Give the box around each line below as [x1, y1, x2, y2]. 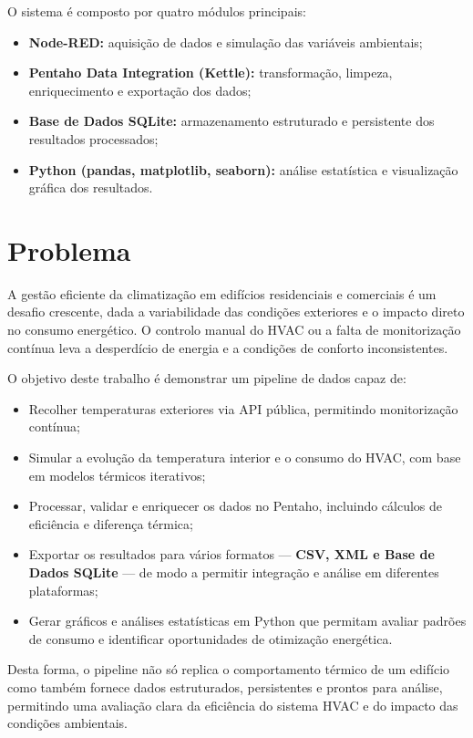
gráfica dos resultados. [28, 178, 153, 197]
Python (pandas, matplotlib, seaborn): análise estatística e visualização [28, 160, 458, 179]
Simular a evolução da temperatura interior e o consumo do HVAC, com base [28, 448, 461, 467]
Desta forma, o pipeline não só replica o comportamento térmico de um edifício [7, 660, 450, 679]
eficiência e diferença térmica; [28, 514, 193, 533]
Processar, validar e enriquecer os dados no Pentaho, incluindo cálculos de [28, 496, 443, 515]
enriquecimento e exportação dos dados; [28, 80, 252, 99]
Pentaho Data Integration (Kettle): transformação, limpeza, [28, 63, 393, 82]
